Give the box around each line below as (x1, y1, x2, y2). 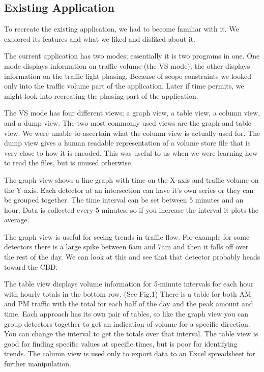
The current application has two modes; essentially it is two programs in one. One (4, 50, 260, 61)
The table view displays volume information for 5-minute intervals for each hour (4, 278, 254, 289)
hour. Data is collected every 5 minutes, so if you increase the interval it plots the (4, 204, 259, 215)
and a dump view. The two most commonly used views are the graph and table (4, 117, 251, 128)
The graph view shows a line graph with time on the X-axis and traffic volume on (4, 174, 259, 185)
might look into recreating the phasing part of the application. (4, 90, 198, 101)
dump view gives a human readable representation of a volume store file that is (4, 137, 251, 148)
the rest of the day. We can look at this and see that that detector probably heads (4, 251, 260, 262)
